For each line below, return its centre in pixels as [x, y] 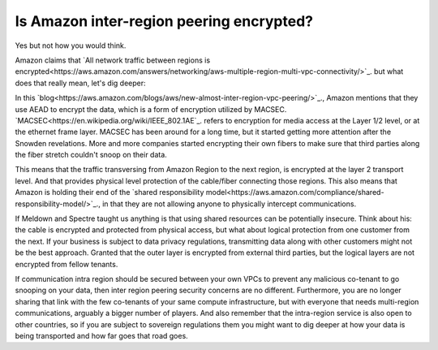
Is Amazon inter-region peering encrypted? [164, 21]
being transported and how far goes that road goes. [101, 335]
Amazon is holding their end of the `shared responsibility [109, 192]
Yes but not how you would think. [71, 45]
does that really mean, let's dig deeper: [80, 83]
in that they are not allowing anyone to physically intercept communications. [229, 204]
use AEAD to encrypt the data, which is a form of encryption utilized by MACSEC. [151, 109]
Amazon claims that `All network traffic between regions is [113, 60]
